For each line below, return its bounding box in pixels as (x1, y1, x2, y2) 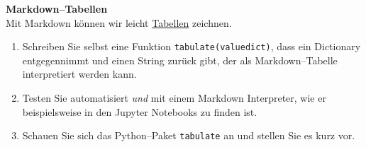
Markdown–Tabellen (6, 1, 108, 16)
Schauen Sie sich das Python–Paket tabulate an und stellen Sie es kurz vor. (22, 128, 355, 143)
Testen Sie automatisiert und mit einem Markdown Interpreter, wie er (22, 90, 326, 105)
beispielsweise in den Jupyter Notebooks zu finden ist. (22, 104, 257, 119)
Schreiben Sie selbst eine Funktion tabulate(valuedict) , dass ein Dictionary (22, 39, 361, 54)
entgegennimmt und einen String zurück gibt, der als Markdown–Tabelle (22, 52, 338, 67)
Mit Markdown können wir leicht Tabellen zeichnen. (6, 15, 232, 30)
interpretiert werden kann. (22, 66, 137, 81)
